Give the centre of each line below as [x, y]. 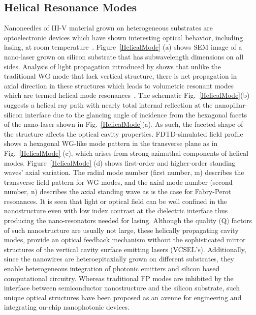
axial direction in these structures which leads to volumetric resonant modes [119, 85]
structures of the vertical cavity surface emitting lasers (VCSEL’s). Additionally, [125, 249]
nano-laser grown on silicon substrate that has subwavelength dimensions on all [124, 56]
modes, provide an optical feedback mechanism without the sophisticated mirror [125, 240]
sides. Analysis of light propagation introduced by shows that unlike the [112, 66]
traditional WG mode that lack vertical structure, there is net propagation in [121, 76]
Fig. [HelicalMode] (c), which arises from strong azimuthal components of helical [126, 153]
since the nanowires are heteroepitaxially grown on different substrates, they [119, 259]
